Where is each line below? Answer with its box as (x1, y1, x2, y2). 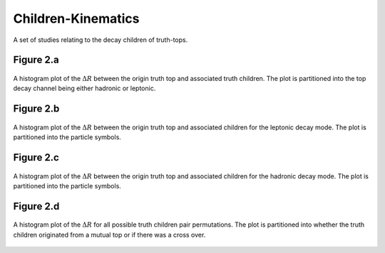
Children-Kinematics (13, 11, 140, 26)
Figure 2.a (13, 54, 60, 66)
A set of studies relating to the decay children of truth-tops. (13, 36, 188, 44)
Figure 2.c (13, 151, 60, 163)
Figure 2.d (13, 200, 60, 212)
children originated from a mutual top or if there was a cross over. (13, 230, 206, 239)
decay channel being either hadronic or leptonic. (13, 84, 156, 92)
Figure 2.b (13, 103, 60, 115)
